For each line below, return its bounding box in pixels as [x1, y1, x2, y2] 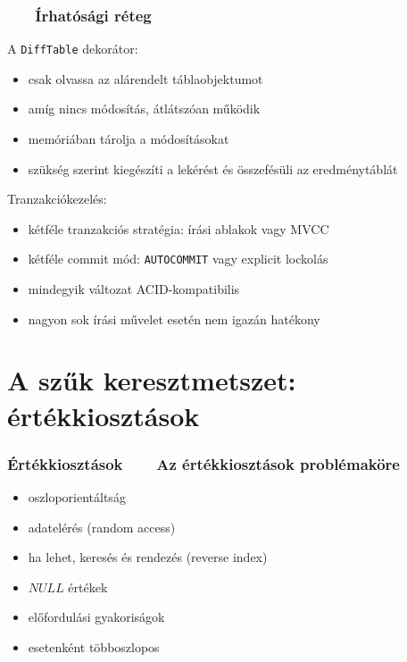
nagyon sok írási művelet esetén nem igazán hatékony [28, 309, 320, 328]
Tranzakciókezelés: [7, 189, 107, 208]
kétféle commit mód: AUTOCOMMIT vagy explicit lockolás [28, 249, 328, 268]
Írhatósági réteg [35, 4, 152, 26]
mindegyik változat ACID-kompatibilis [28, 280, 240, 298]
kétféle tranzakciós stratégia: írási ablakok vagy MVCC [28, 219, 329, 238]
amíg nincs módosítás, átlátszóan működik [28, 99, 261, 118]
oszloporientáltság [28, 488, 126, 507]
